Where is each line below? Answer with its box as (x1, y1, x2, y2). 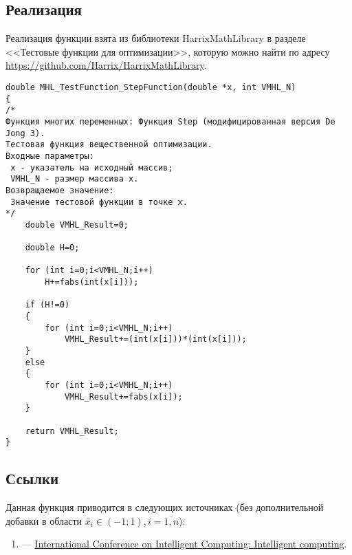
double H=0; (25, 243, 80, 253)
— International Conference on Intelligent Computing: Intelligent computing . (21, 536, 347, 551)
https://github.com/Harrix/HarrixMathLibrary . (5, 58, 207, 72)
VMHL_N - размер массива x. (10, 174, 139, 184)
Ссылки (5, 468, 59, 489)
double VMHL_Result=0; (25, 219, 129, 230)
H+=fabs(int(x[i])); (45, 277, 139, 287)
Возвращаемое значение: (5, 185, 114, 195)
